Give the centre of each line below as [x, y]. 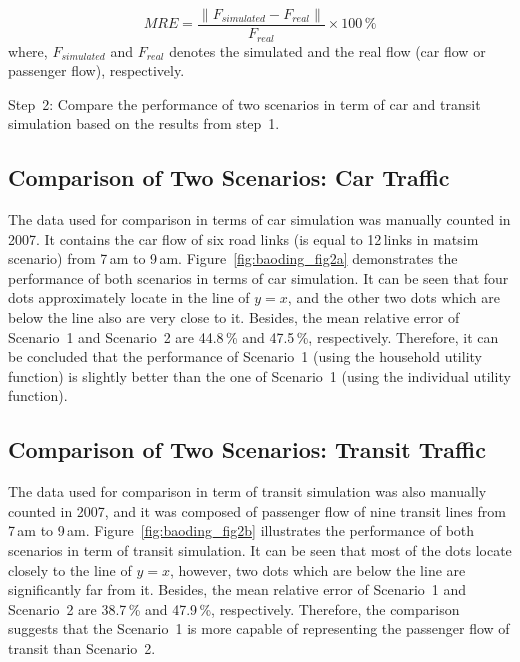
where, [28, 50]
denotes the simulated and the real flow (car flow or [327, 50]
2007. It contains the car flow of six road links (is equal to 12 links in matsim [243, 238]
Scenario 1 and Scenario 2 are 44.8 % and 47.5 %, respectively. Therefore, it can [253, 336]
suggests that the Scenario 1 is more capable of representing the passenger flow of [259, 628]
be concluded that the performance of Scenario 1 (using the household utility [245, 356]
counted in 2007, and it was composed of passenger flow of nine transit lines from [257, 510]
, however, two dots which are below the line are [317, 569]
